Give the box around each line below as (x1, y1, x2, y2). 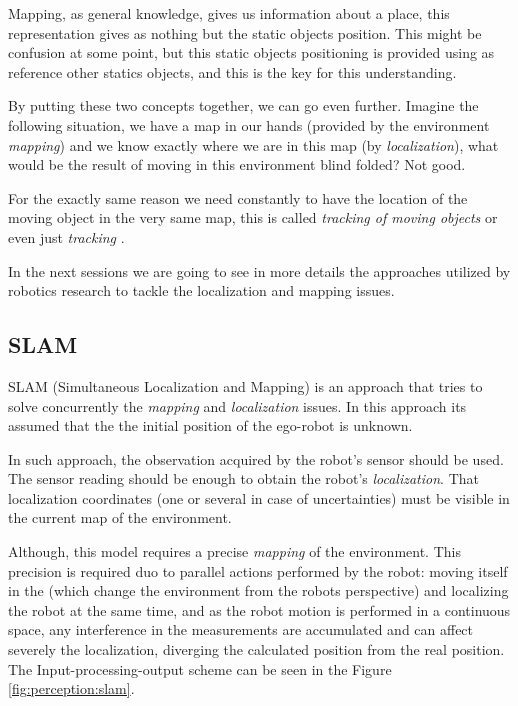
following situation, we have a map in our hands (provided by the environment (8, 114, 490, 135)
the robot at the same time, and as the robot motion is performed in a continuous (8, 599, 511, 620)
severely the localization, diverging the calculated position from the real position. (8, 639, 505, 660)
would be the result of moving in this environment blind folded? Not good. (8, 154, 466, 175)
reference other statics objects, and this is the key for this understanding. (8, 61, 457, 82)
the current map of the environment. (8, 507, 232, 528)
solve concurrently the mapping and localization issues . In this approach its (8, 395, 467, 416)
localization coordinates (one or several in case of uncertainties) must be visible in (8, 487, 510, 508)
